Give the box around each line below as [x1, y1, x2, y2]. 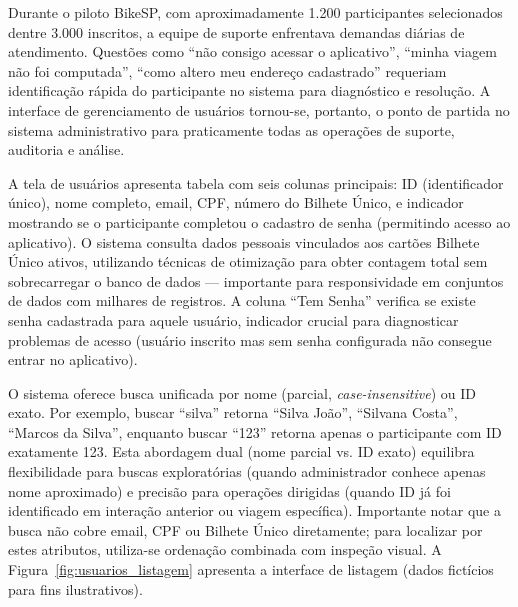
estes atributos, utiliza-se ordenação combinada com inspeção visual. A [8, 539, 442, 560]
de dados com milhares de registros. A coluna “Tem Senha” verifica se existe [8, 290, 476, 311]
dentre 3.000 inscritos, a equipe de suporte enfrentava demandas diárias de [8, 21, 465, 42]
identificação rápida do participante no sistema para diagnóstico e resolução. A [8, 80, 491, 101]
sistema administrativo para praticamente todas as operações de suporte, [8, 119, 455, 140]
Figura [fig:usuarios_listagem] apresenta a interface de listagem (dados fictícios [8, 559, 494, 580]
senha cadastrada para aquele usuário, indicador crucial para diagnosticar [8, 309, 459, 330]
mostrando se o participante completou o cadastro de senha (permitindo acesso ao [8, 211, 511, 232]
